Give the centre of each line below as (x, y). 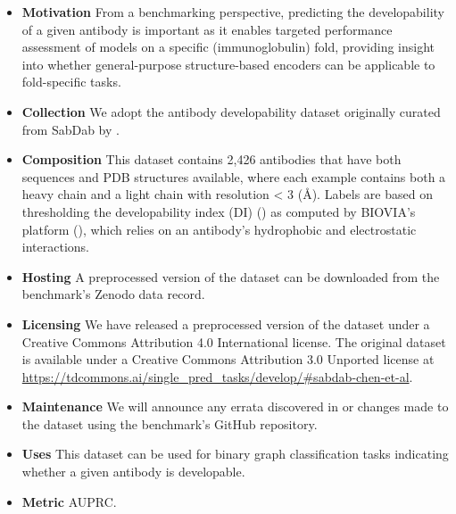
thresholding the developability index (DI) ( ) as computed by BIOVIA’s (219, 211)
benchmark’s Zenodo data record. (113, 294)
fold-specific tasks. (71, 82)
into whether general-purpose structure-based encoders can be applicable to (228, 64)
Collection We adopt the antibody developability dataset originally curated (231, 111)
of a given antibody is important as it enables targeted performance (207, 29)
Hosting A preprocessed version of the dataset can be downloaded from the (231, 276)
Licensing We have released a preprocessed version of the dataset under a (226, 323)
